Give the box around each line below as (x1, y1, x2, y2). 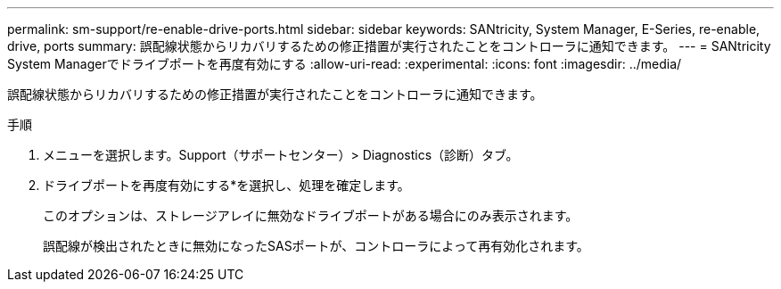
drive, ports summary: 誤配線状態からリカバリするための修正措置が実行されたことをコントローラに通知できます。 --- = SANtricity (7, 38, 771, 54)
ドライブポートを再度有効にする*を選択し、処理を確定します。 (43, 178, 410, 193)
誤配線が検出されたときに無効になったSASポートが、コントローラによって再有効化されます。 (43, 238, 589, 253)
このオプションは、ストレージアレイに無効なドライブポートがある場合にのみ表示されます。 (43, 208, 579, 223)
